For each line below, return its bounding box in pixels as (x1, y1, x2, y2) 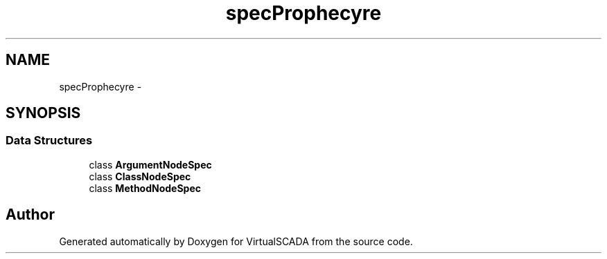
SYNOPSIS (6, 104, 81, 122)
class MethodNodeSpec (89, 182, 202, 194)
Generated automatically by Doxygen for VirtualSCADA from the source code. (59, 235, 413, 247)
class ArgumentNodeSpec (89, 158, 212, 171)
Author (6, 206, 55, 224)
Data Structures (6, 133, 93, 148)
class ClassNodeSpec (89, 170, 191, 182)
